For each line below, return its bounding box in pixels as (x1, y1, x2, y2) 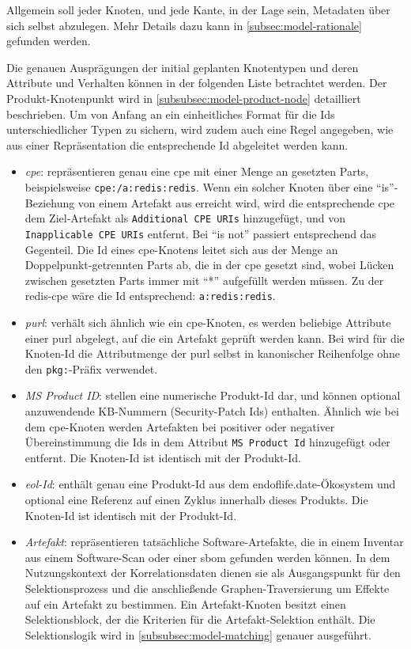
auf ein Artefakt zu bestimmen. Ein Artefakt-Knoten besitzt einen (25, 595, 346, 612)
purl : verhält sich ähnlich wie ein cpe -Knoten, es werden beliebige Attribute (25, 313, 391, 330)
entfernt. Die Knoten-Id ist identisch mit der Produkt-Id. (25, 449, 301, 465)
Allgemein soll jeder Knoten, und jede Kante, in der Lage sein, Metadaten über (6, 2, 390, 17)
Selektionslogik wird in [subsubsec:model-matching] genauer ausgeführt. (25, 626, 371, 643)
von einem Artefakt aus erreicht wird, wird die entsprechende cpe (77, 194, 395, 211)
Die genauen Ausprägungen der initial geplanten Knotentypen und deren (6, 59, 359, 75)
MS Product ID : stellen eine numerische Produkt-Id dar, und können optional (25, 387, 401, 404)
